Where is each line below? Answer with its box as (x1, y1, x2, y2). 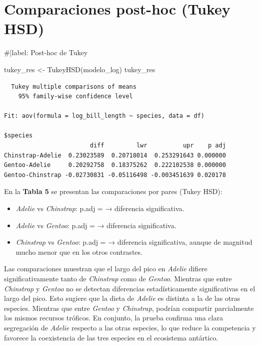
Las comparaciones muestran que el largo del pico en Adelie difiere (4, 263, 207, 274)
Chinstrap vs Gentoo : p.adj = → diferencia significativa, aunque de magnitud (15, 237, 252, 247)
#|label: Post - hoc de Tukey (4, 47, 88, 58)
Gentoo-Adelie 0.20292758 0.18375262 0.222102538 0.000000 (4, 161, 226, 169)
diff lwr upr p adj (89, 142, 226, 149)
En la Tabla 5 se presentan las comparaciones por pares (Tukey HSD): (4, 186, 222, 197)
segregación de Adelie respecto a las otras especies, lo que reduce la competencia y (4, 322, 256, 332)
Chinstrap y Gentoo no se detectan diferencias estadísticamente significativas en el (4, 283, 255, 293)
